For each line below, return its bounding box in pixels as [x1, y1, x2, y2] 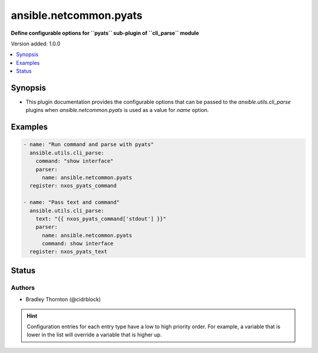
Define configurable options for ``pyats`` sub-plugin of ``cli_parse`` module [11, 29, 200, 37]
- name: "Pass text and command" [23, 199, 120, 206]
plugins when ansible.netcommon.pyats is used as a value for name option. [25, 107, 209, 114]
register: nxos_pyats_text [29, 248, 108, 255]
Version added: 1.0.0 [11, 40, 61, 47]
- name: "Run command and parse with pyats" [23, 141, 154, 148]
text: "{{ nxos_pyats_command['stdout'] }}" [35, 215, 167, 222]
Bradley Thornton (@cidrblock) [25, 296, 101, 303]
